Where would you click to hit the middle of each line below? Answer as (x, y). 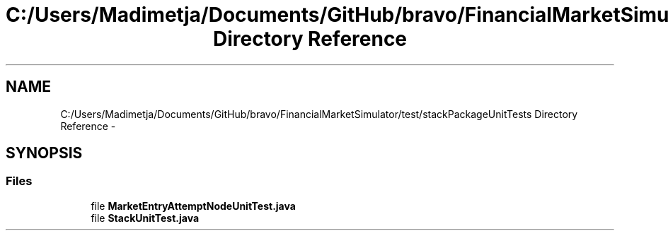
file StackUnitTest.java (145, 218)
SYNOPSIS (44, 153)
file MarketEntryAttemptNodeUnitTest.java (193, 206)
